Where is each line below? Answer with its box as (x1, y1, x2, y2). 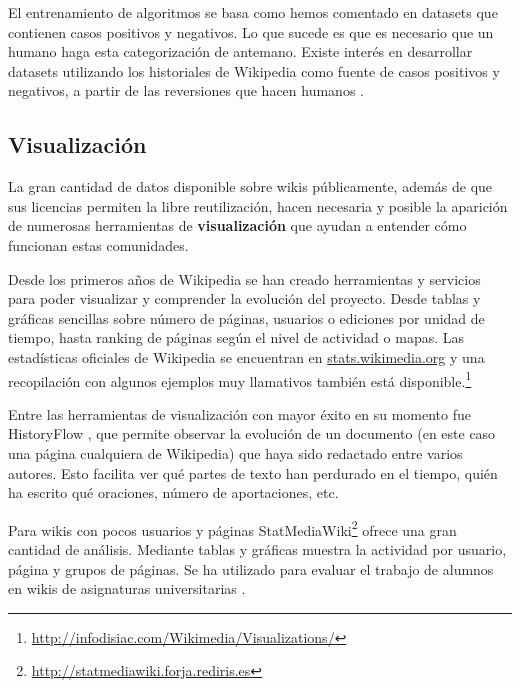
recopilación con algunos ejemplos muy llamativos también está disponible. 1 (8, 367, 472, 391)
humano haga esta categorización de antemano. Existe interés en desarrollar (8, 41, 473, 62)
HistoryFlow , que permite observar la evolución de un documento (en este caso (8, 423, 496, 444)
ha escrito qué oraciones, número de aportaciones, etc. (8, 482, 339, 503)
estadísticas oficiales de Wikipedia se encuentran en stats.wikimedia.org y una (8, 346, 485, 367)
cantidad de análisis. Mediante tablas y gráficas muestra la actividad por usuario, (8, 538, 507, 559)
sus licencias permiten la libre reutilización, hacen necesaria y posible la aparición (8, 195, 508, 216)
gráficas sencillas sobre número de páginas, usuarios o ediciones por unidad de (8, 307, 485, 328)
